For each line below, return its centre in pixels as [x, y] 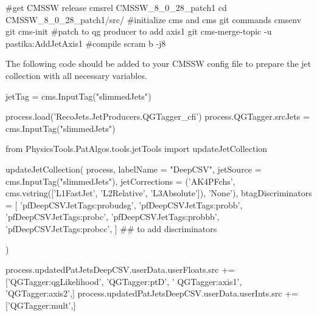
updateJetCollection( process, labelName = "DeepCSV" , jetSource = [134, 169]
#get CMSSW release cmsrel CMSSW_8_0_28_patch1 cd [116, 7]
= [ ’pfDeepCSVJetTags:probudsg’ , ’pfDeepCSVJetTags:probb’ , [124, 204]
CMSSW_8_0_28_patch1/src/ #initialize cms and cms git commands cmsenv [154, 19]
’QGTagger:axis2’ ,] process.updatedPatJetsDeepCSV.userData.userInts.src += [152, 293]
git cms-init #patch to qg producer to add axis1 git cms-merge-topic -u [139, 31]
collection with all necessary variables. [76, 75]
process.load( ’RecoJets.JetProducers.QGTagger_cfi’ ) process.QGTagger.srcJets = [158, 116]
